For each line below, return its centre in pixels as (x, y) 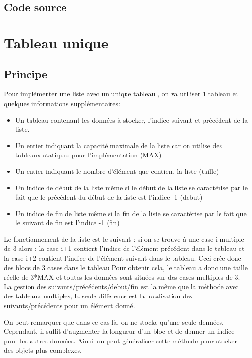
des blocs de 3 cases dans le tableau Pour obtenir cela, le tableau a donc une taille (126, 267)
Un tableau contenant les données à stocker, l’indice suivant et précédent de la (132, 119)
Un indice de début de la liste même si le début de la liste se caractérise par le (131, 187)
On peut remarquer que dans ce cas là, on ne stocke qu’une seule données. (114, 321)
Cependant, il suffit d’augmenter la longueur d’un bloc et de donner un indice (119, 331)
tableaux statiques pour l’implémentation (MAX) (88, 155)
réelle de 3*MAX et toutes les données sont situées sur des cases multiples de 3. (122, 277)
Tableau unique (56, 42)
